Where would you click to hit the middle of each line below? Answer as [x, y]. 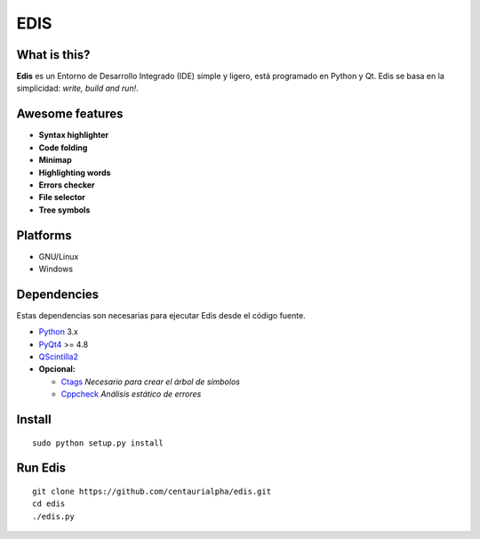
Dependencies [58, 294]
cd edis [49, 504]
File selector [62, 197]
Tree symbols [64, 210]
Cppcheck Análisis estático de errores [131, 394]
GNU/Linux [59, 256]
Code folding [63, 148]
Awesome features [70, 114]
